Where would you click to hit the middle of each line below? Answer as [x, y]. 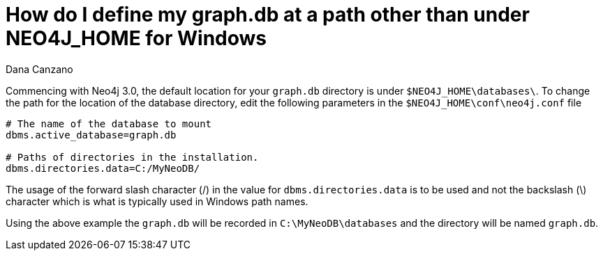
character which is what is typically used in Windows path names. [157, 201]
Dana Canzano [39, 69]
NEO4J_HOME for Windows [136, 38]
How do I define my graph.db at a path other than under [268, 15]
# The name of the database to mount [109, 123]
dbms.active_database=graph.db [91, 135]
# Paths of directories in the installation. [132, 157]
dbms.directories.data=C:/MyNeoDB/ [103, 168]
